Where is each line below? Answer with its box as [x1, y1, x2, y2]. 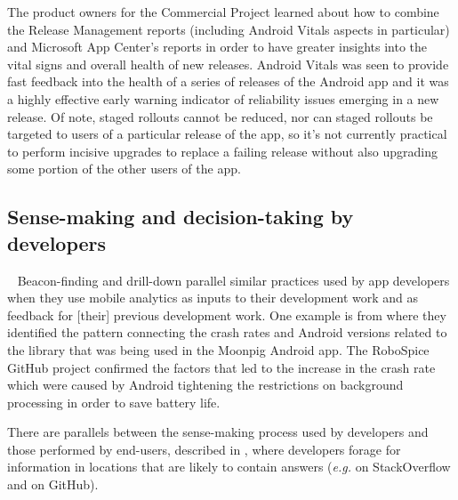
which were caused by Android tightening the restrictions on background [7, 375, 404, 394]
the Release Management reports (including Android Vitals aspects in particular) [7, 20, 450, 38]
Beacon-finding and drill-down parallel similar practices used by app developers [17, 270, 450, 289]
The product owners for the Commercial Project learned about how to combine [7, 3, 439, 20]
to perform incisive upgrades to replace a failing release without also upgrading [7, 141, 438, 160]
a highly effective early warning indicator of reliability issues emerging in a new [7, 89, 439, 108]
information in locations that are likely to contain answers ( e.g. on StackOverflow [7, 457, 451, 476]
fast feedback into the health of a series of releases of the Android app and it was [7, 72, 449, 91]
